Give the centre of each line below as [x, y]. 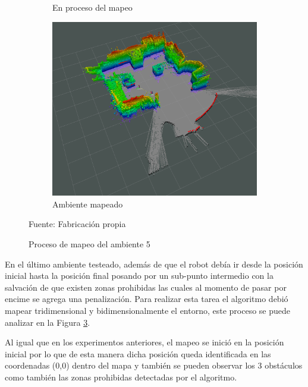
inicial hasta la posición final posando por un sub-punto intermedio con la [139, 276]
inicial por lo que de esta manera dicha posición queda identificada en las [138, 353]
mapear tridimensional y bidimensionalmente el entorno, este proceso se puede [148, 310]
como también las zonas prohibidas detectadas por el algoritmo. [121, 377]
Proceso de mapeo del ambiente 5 [89, 243]
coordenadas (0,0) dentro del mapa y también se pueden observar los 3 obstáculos [154, 365]
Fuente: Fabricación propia [77, 224]
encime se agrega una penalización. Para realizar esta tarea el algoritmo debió [147, 299]
